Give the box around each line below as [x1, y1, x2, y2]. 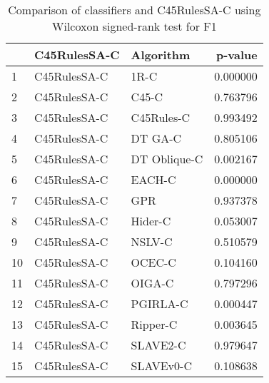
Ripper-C [131, 316, 178, 332]
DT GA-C [131, 130, 182, 146]
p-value [215, 46, 258, 63]
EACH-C [131, 171, 176, 188]
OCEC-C [131, 254, 176, 270]
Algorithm [131, 46, 191, 63]
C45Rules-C [131, 109, 191, 126]
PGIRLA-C [131, 295, 188, 312]
